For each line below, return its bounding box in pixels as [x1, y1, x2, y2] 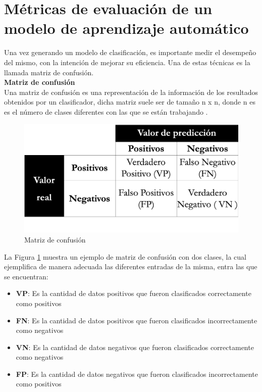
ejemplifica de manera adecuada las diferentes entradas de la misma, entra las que [4, 261, 257, 272]
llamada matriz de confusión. [4, 67, 94, 77]
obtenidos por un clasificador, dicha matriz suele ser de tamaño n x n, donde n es [4, 96, 255, 107]
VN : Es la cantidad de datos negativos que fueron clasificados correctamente [16, 341, 254, 352]
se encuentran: [4, 271, 48, 281]
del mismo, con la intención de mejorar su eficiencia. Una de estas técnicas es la [4, 57, 250, 67]
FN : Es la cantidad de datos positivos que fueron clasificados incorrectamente [16, 315, 257, 325]
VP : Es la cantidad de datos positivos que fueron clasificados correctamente [16, 288, 251, 299]
